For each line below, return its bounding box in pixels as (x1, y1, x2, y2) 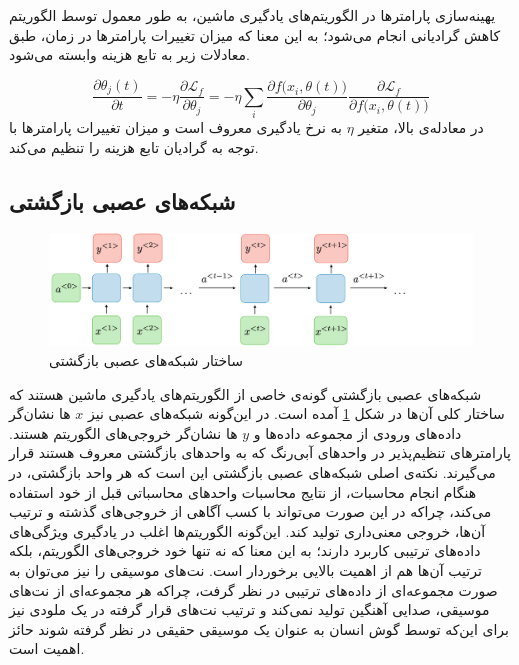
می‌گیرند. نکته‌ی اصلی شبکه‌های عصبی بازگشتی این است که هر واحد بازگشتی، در (9, 461, 496, 482)
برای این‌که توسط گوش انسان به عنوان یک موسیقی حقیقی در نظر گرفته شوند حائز (9, 618, 509, 639)
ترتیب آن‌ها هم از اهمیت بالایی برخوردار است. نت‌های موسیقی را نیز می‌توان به (9, 559, 482, 580)
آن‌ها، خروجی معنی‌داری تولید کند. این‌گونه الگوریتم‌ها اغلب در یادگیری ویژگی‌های (9, 520, 486, 541)
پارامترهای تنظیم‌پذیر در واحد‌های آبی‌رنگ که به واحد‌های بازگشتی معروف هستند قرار (9, 442, 511, 463)
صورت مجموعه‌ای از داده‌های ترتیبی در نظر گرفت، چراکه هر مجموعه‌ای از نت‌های (9, 579, 498, 600)
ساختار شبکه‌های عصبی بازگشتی (49, 350, 244, 371)
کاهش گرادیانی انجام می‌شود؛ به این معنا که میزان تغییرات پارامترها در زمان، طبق (9, 24, 501, 45)
